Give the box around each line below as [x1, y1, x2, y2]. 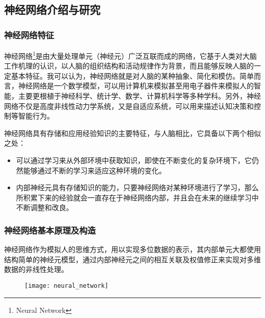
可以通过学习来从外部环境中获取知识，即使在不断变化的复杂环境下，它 [16, 155, 252, 165]
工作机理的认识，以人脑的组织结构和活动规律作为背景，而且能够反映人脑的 [4, 60, 254, 71]
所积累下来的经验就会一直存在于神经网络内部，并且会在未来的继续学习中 [16, 192, 259, 202]
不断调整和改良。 [16, 202, 73, 213]
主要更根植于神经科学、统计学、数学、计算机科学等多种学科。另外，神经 [18, 90, 261, 101]
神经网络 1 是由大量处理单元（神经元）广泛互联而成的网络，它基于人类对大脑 [4, 49, 257, 61]
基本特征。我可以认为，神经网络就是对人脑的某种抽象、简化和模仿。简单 [11, 70, 254, 81]
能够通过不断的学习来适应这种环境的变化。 [23, 165, 166, 175]
